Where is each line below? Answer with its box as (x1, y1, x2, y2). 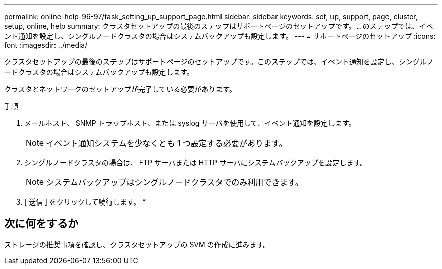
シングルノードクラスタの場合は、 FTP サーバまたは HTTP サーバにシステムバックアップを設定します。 (24, 158, 367, 167)
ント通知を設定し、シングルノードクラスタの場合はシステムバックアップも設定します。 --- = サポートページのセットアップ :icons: (4, 32, 436, 40)
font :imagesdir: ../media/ (4, 41, 88, 49)
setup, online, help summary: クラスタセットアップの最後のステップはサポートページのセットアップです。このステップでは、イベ (4, 22, 433, 30)
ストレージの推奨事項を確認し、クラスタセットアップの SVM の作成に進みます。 (4, 240, 270, 249)
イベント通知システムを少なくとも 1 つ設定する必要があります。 (46, 138, 287, 148)
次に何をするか (4, 217, 78, 230)
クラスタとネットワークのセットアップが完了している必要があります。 (4, 85, 236, 93)
